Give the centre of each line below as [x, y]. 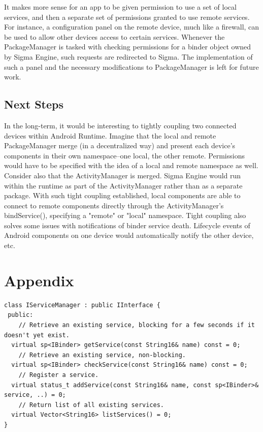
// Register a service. [59, 375]
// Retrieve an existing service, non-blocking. [102, 355]
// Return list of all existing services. [91, 405]
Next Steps [34, 104]
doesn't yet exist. [37, 335]
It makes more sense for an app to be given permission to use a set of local [120, 7]
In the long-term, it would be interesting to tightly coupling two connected [120, 125]
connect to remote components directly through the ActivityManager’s [114, 205]
